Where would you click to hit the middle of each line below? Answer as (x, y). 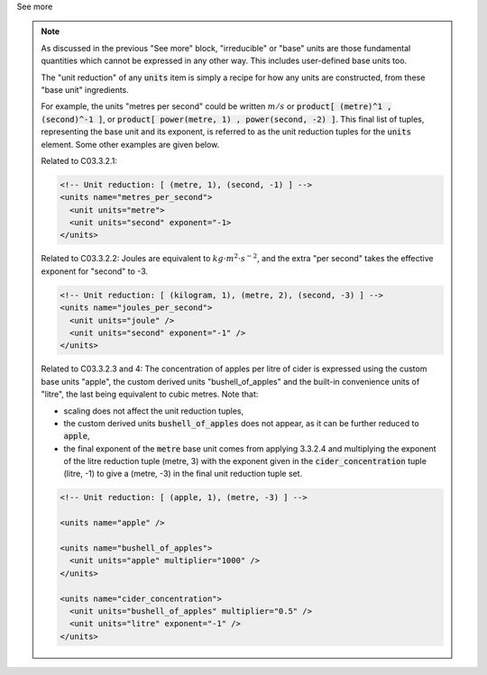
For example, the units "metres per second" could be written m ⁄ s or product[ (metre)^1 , (216, 106)
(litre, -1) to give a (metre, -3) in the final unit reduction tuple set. (183, 474)
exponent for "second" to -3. (95, 271)
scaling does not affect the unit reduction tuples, (153, 411)
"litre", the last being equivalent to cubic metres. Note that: (150, 394)
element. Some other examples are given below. (130, 144)
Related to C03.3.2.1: (79, 160)
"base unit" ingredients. (85, 89)
